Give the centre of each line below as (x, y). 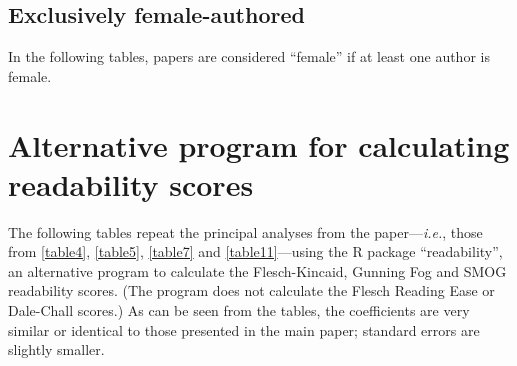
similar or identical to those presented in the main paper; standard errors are (244, 329)
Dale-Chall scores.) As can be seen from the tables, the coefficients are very (239, 310)
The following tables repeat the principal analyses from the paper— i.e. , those (245, 231)
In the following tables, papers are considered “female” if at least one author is (249, 56)
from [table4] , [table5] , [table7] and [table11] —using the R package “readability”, (255, 251)
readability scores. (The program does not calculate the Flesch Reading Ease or (251, 290)
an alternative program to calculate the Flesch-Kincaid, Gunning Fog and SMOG (257, 270)
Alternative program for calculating (259, 144)
